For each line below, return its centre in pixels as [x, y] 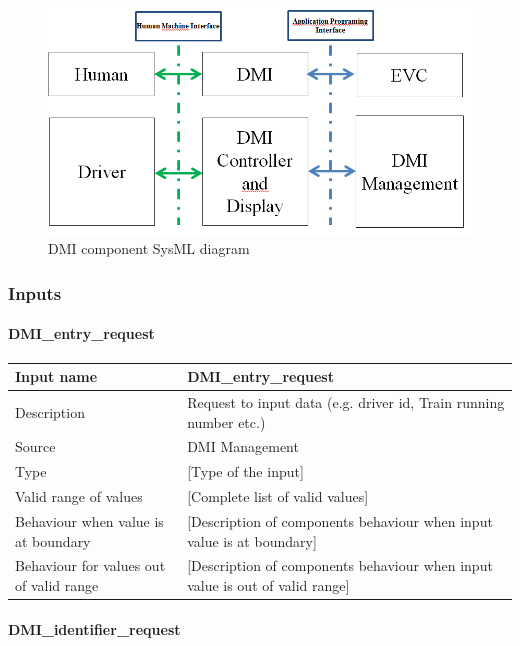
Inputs [35, 292]
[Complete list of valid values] [278, 496]
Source [35, 446]
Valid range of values [79, 496]
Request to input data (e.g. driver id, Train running [346, 402]
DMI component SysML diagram [149, 248]
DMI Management [243, 446]
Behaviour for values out [90, 565]
